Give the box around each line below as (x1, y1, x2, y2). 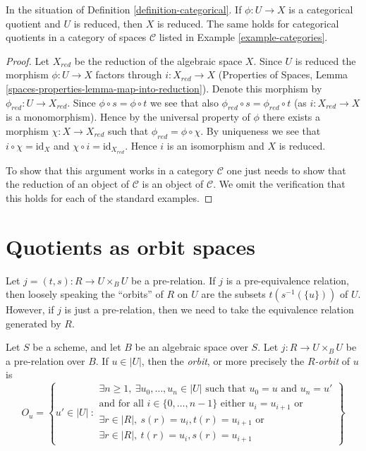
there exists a (262, 109, 321, 124)
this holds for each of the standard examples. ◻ (6, 190, 213, 205)
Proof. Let (6, 53, 49, 68)
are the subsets (201, 287, 266, 301)
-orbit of (315, 353, 350, 368)
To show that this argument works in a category (6, 162, 214, 177)
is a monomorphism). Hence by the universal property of (6, 109, 250, 124)
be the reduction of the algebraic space (74, 53, 243, 68)
